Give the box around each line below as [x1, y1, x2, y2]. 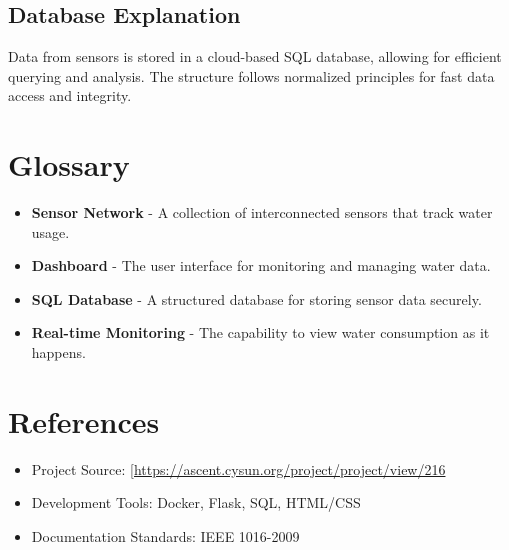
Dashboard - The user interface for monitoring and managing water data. [31, 255, 491, 276]
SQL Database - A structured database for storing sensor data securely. [31, 288, 482, 309]
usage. [31, 221, 70, 242]
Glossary [8, 144, 130, 185]
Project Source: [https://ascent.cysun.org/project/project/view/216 [31, 458, 446, 479]
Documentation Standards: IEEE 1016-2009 [31, 525, 300, 546]
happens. [31, 342, 86, 363]
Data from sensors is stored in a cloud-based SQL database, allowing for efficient [8, 46, 502, 67]
